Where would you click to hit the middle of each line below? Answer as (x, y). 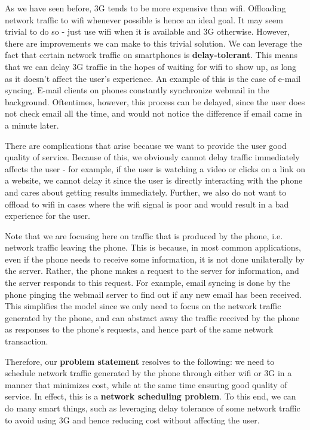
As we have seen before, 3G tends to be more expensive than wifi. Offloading (145, 8)
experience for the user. (47, 216)
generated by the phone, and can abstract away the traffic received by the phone (152, 317)
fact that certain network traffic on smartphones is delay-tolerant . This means (151, 55)
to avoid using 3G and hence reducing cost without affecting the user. (132, 420)
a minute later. (32, 125)
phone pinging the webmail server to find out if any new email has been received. (153, 294)
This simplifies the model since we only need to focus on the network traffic (143, 306)
